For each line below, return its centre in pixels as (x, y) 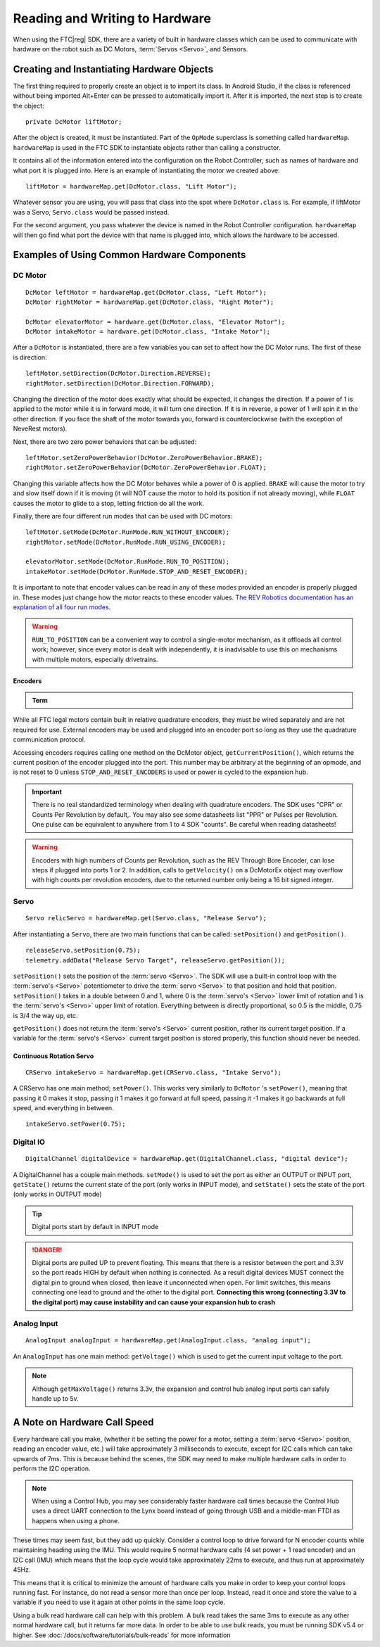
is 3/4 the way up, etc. (45, 1015)
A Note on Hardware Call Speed (83, 1422)
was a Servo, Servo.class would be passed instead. (91, 212)
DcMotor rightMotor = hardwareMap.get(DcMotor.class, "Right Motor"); (150, 302)
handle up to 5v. (55, 1399)
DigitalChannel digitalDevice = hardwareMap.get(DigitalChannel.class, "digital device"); (187, 1159)
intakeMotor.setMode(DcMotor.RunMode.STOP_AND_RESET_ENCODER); (137, 571)
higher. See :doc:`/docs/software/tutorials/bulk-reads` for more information (122, 1635)
